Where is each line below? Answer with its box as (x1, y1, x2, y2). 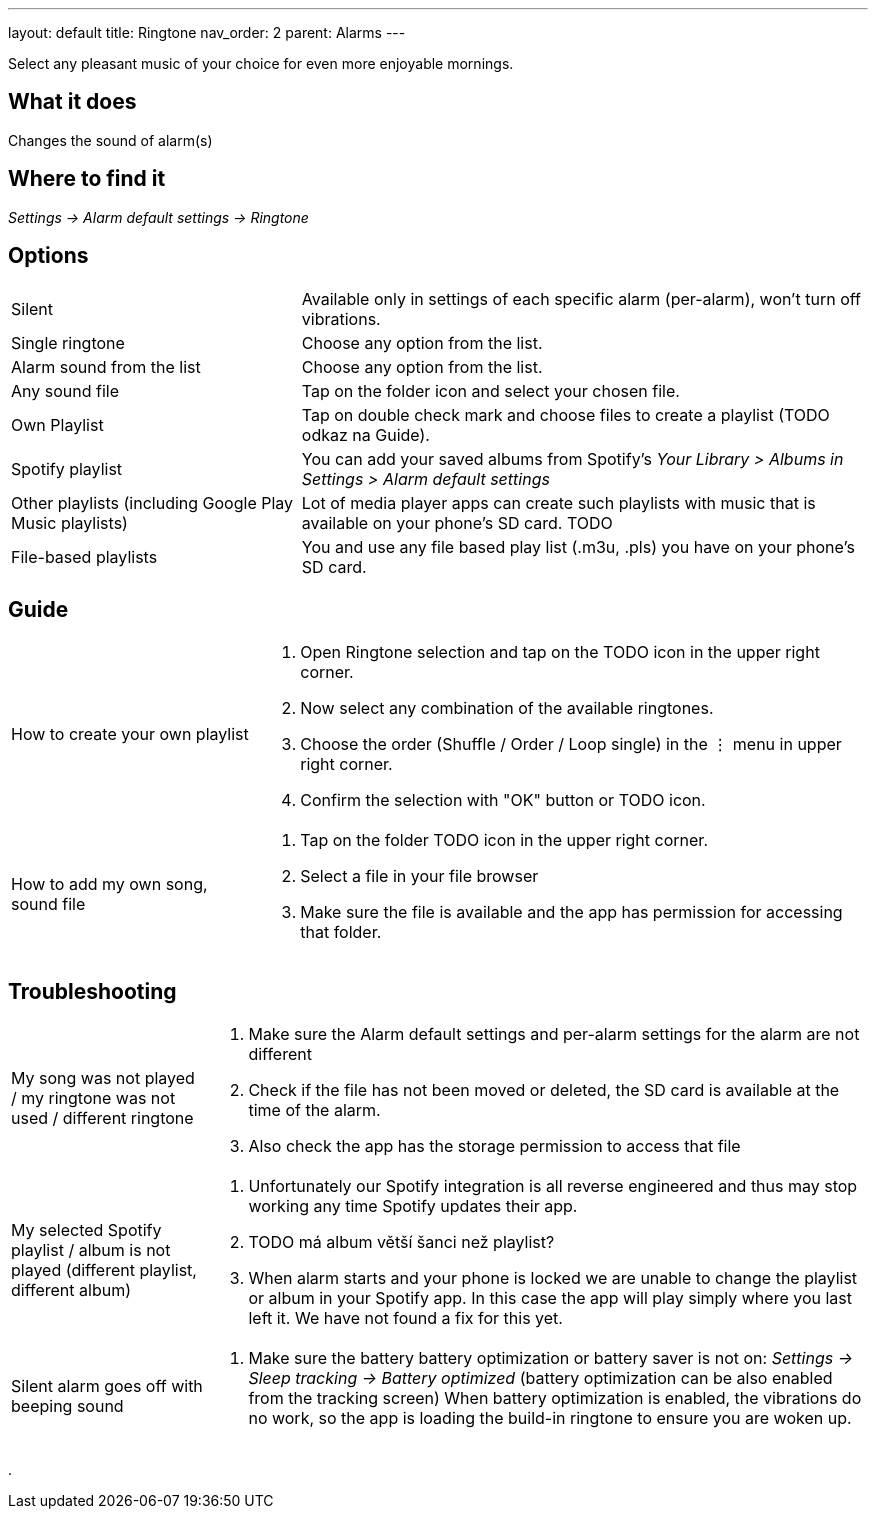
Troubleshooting (8, 978, 177, 1004)
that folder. (300, 922, 382, 943)
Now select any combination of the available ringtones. (300, 698, 714, 719)
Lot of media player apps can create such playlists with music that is (301, 492, 816, 513)
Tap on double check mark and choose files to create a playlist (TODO (301, 404, 830, 425)
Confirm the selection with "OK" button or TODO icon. (300, 790, 706, 811)
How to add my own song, (11, 874, 208, 895)
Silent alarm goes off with (11, 1376, 203, 1397)
